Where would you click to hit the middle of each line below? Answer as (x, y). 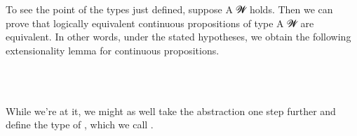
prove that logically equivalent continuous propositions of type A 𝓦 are (160, 23)
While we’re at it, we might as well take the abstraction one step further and (171, 111)
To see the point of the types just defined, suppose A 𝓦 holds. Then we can (169, 9)
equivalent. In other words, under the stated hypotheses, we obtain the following (178, 37)
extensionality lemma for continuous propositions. (113, 50)
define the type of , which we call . (80, 124)
